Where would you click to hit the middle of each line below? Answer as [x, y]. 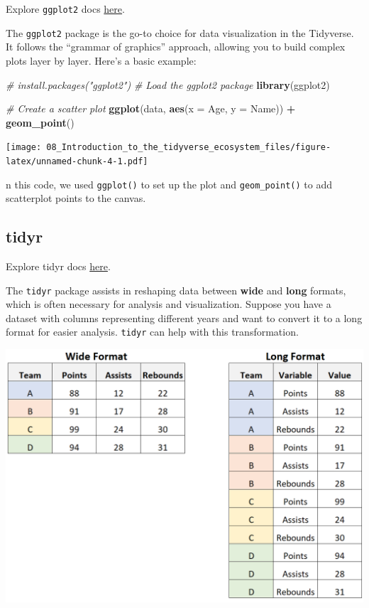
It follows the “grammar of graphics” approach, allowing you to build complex [176, 47]
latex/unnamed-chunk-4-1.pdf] [77, 161]
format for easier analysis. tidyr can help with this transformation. [152, 332]
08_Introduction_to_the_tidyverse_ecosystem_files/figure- [189, 148]
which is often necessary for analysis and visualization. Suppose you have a [169, 304]
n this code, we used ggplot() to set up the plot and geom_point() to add [169, 184]
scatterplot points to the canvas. [76, 198]
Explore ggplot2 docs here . [65, 9]
